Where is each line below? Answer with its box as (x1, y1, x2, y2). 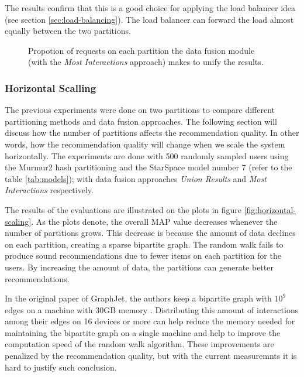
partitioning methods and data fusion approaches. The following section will (5, 115, 277, 127)
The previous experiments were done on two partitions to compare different (5, 104, 275, 116)
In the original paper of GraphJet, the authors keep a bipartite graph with (5, 292, 272, 304)
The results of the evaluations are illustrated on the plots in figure (5, 203, 241, 215)
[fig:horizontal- (244, 203, 296, 215)
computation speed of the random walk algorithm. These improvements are (5, 338, 274, 350)
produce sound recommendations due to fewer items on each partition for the (5, 249, 281, 262)
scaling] (5, 215, 32, 227)
